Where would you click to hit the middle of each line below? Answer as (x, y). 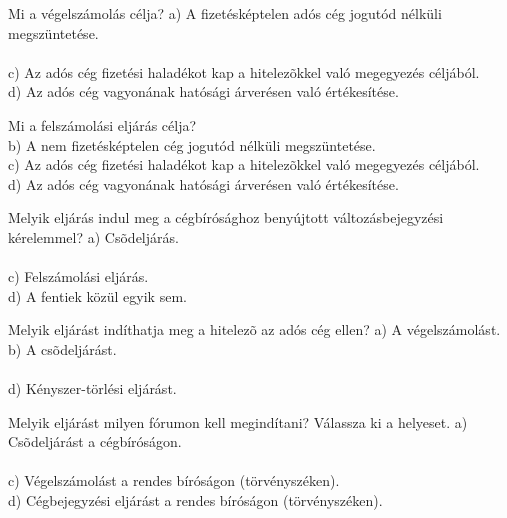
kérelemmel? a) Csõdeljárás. (93, 236)
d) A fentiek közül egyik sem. (97, 295)
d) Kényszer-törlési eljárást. (92, 388)
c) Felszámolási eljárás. (78, 276)
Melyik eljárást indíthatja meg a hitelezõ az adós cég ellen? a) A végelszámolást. (254, 329)
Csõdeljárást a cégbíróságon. (95, 441)
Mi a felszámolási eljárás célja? (102, 124)
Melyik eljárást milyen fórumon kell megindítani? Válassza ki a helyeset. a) (238, 421)
